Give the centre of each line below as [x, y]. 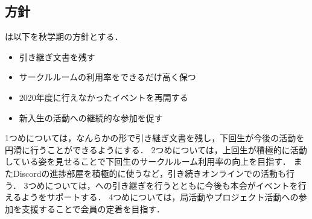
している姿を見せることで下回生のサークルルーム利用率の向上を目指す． [148, 161]
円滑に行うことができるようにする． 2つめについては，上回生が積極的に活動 [156, 149]
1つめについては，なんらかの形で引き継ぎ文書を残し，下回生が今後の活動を [155, 138]
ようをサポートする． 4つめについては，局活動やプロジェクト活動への [160, 197]
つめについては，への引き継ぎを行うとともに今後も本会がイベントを [163, 185]
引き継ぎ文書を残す [57, 56]
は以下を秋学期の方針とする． [64, 36]
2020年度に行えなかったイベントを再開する [103, 97]
